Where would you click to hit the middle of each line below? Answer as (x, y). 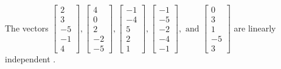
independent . (30, 59)
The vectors (27, 28)
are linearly (255, 28)
